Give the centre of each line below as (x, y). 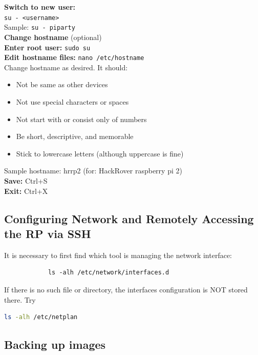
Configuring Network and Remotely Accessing (129, 218)
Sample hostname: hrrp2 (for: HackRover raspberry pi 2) (93, 171)
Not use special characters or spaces (72, 102)
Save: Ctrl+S (26, 180)
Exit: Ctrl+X (26, 191)
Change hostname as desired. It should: (66, 67)
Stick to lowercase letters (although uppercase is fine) (100, 153)
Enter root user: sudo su (47, 47)
